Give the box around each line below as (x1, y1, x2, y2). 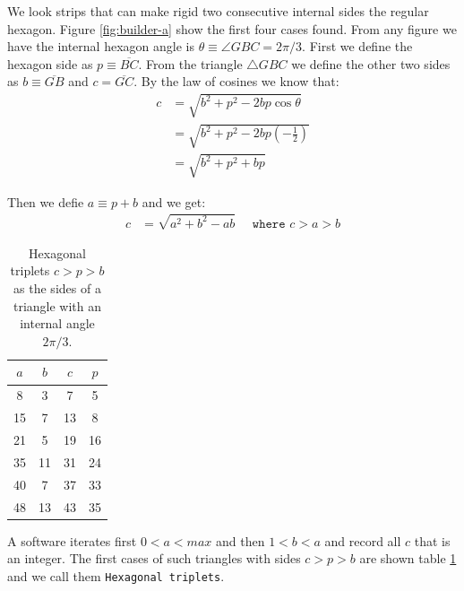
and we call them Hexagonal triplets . (7, 566, 225, 585)
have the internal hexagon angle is (7, 37, 194, 56)
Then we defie (7, 192, 84, 211)
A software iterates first (7, 531, 137, 550)
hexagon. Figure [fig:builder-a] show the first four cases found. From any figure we (7, 19, 457, 38)
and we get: (142, 192, 206, 211)
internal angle (20, 314, 95, 333)
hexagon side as (7, 54, 93, 73)
